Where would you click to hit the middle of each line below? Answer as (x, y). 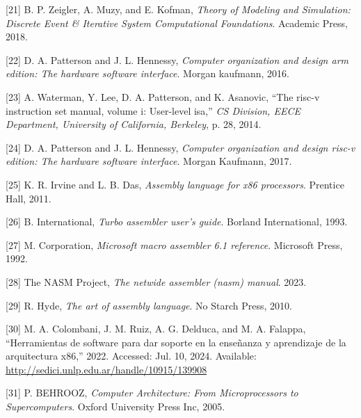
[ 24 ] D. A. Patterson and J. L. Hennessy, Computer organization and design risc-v (180, 147)
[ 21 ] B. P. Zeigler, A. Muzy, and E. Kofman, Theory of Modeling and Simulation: (178, 9)
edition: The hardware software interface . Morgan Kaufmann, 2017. (149, 161)
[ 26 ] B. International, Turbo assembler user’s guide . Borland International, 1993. (177, 222)
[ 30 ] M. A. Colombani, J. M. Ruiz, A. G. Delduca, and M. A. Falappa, (156, 329)
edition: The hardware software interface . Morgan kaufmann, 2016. (148, 73)
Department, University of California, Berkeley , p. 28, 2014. (134, 124)
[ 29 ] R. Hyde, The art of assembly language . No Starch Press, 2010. (149, 305)
